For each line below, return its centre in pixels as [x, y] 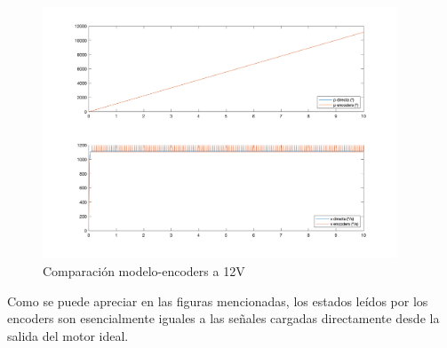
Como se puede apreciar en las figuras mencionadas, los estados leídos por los [218, 301]
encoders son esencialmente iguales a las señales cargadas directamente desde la [223, 318]
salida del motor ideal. [68, 335]
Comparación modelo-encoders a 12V [144, 271]
